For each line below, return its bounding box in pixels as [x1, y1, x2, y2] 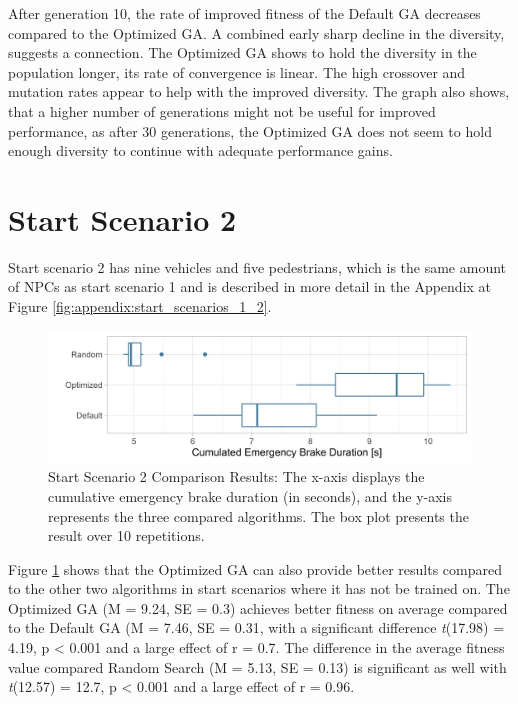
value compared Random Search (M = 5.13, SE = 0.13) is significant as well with [8, 656, 507, 677]
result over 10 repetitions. [48, 525, 205, 546]
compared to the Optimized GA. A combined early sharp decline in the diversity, [8, 22, 505, 43]
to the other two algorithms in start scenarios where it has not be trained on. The [8, 578, 510, 599]
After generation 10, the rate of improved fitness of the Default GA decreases [8, 3, 481, 23]
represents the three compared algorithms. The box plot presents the [48, 505, 469, 526]
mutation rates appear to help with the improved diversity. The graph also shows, [8, 81, 510, 102]
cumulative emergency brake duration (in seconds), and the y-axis [48, 485, 453, 506]
